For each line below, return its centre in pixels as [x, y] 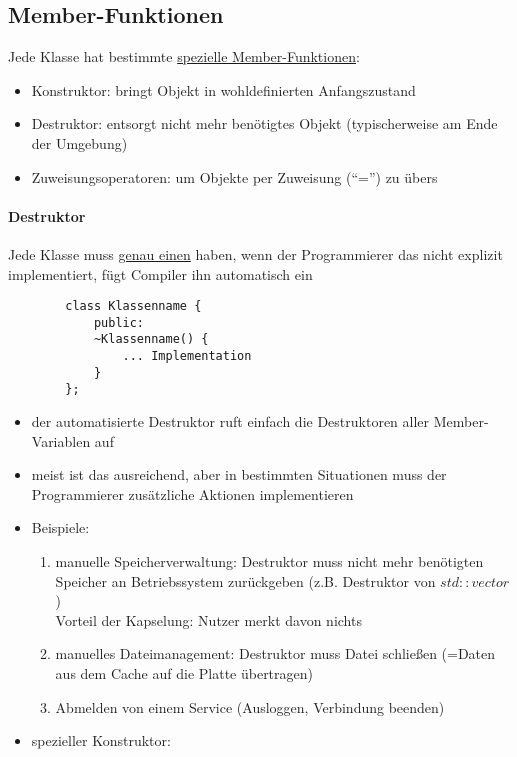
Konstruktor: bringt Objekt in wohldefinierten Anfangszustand [223, 89]
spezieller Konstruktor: [101, 740]
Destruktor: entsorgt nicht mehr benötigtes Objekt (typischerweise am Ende [264, 123]
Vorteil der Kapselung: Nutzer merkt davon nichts [208, 619]
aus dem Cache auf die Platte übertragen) [184, 673]
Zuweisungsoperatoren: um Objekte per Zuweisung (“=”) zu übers [234, 176]
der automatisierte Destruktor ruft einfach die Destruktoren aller [230, 421]
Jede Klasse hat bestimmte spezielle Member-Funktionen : [184, 56]
